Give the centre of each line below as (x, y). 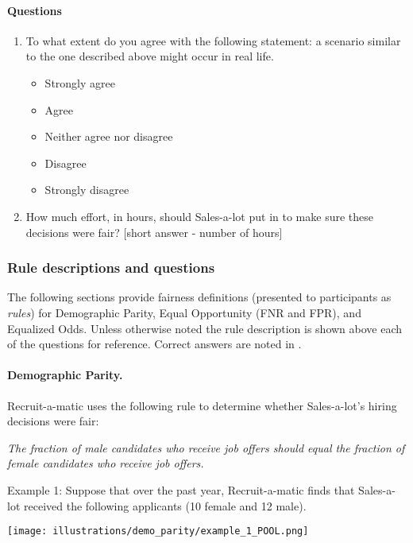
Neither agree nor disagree (109, 136)
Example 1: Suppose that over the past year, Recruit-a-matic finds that (181, 489)
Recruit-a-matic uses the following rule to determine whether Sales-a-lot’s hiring (202, 405)
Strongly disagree (87, 190)
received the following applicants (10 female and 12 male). (165, 505)
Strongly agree (80, 82)
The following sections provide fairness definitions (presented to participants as (199, 297)
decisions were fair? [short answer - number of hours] (154, 232)
